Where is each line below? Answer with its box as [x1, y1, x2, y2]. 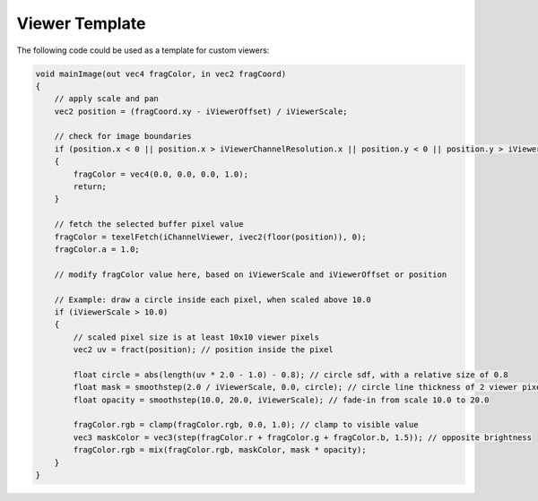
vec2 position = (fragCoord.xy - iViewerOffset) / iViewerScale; [54, 106, 348, 117]
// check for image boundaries [54, 131, 192, 142]
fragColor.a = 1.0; [54, 245, 141, 255]
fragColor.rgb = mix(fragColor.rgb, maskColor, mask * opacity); [73, 445, 367, 455]
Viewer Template [16, 13, 146, 33]
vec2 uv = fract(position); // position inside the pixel [73, 345, 334, 355]
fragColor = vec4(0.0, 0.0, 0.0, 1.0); [73, 168, 248, 179]
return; [73, 182, 108, 192]
